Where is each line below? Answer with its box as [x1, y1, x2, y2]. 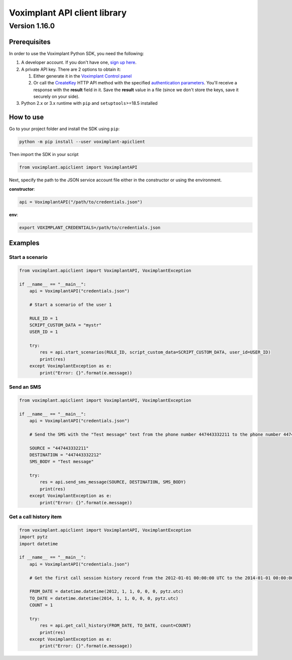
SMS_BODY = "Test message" [29, 459, 94, 465]
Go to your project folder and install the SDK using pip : [9, 126, 120, 132]
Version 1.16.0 [9, 21, 55, 30]
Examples [9, 239, 40, 247]
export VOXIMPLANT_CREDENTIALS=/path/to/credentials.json [19, 225, 161, 230]
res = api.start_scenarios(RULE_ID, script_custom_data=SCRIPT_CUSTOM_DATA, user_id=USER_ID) [39, 349, 271, 355]
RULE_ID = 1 [29, 315, 58, 321]
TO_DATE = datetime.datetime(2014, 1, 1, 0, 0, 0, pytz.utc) [29, 595, 179, 601]
